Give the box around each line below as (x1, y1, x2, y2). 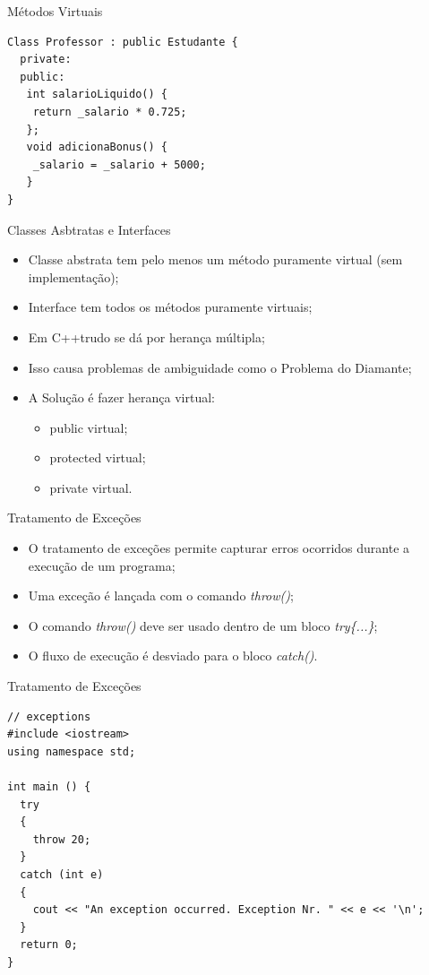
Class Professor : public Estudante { (7, 35, 238, 48)
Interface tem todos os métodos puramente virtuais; (28, 298, 313, 316)
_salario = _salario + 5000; (32, 158, 206, 171)
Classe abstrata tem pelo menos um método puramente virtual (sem (28, 250, 403, 269)
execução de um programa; (28, 556, 176, 574)
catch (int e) (20, 867, 104, 881)
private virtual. (49, 478, 133, 496)
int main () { (7, 781, 91, 793)
